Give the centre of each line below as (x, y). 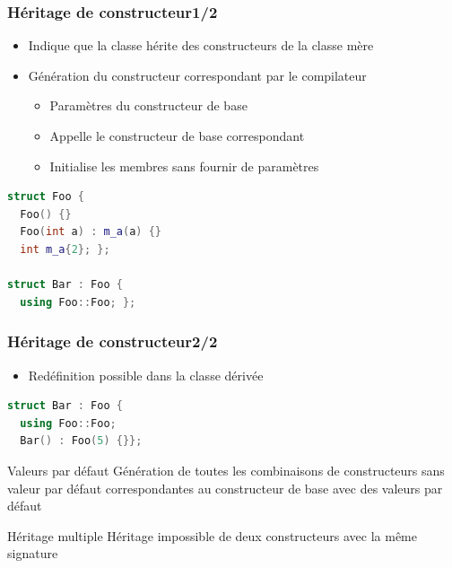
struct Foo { (46, 197)
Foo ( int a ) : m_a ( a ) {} (91, 232)
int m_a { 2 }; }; (65, 249)
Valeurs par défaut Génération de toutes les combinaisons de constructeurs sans (226, 470)
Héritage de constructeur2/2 (113, 341)
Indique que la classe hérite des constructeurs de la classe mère (201, 45)
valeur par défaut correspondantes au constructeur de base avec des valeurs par (225, 488)
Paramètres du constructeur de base (148, 105)
